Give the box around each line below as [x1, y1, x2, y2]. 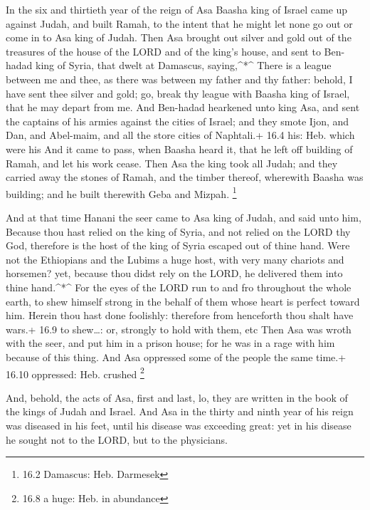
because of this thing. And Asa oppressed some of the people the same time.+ [6, 349, 347, 364]
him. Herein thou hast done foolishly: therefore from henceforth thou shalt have [6, 308, 354, 323]
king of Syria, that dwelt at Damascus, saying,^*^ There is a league [36, 58, 332, 73]
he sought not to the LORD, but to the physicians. [6, 432, 228, 447]
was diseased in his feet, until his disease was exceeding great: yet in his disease [6, 417, 351, 432]
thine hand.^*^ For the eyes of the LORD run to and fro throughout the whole [6, 279, 351, 294]
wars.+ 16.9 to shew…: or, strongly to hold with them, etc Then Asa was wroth [6, 321, 351, 336]
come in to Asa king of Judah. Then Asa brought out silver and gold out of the [6, 30, 351, 45]
